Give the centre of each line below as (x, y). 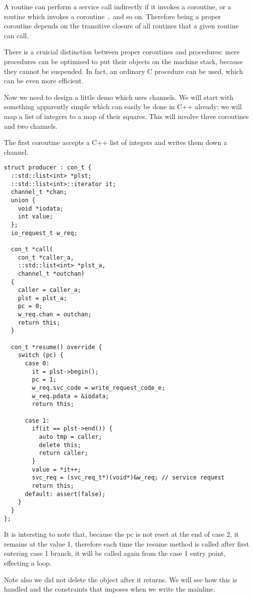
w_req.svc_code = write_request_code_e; (99, 388)
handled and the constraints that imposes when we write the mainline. (110, 589)
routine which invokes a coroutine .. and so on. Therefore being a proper (113, 16)
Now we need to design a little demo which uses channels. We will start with (119, 97)
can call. (16, 35)
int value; (35, 217)
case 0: (37, 364)
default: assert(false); (65, 494)
